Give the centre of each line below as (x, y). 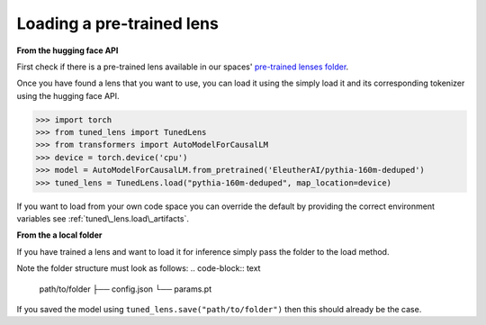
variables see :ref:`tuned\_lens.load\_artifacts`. (103, 219)
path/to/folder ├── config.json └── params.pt (126, 289)
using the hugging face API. (68, 95)
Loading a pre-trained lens (118, 23)
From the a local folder (59, 235)
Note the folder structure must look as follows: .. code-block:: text (139, 268)
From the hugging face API (67, 50)
